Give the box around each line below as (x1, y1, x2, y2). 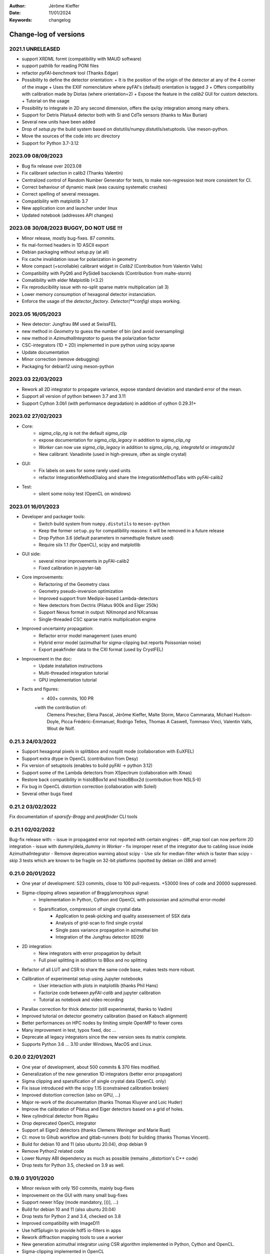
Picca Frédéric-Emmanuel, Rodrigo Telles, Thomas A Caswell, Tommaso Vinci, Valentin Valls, (60, 718, 252, 724)
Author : (9, 3, 26, 9)
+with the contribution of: (34, 705, 87, 711)
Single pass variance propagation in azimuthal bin (55, 927, 158, 933)
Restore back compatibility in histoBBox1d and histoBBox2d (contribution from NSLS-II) (21, 776, 201, 782)
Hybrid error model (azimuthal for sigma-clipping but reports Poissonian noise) (38, 640, 201, 646)
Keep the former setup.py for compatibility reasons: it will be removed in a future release (38, 528, 224, 534)
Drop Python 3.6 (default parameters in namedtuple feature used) (38, 535, 174, 541)
